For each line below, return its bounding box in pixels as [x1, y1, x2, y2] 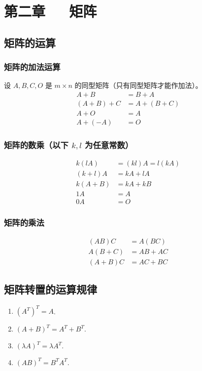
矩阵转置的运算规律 [4, 282, 97, 297]
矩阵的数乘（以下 [4, 139, 68, 151]
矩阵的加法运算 [4, 61, 61, 73]
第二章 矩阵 [4, 1, 97, 21]
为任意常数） [85, 139, 134, 151]
